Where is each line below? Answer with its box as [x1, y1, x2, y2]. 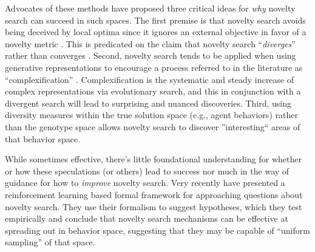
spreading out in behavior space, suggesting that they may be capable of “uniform [5, 224, 310, 236]
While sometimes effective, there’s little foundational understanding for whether [5, 153, 302, 165]
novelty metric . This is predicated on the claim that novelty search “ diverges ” [5, 37, 296, 50]
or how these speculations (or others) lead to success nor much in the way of [5, 164, 290, 177]
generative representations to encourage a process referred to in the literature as [5, 61, 303, 73]
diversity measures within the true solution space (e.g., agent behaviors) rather [5, 108, 298, 121]
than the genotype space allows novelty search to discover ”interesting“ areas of [5, 120, 300, 133]
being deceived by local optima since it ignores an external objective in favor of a [5, 25, 307, 38]
